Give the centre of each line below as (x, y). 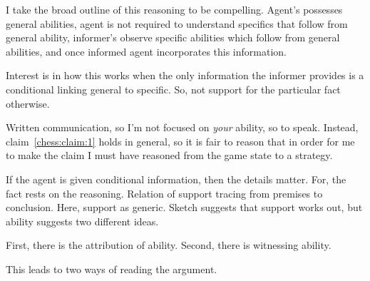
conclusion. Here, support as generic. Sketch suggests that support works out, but (184, 207)
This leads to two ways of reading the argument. (112, 269)
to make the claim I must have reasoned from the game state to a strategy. (169, 155)
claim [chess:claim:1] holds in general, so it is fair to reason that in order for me (180, 141)
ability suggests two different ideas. (82, 221)
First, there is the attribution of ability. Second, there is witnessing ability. (169, 245)
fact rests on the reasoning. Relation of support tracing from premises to (164, 193)
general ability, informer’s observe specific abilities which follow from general (173, 37)
